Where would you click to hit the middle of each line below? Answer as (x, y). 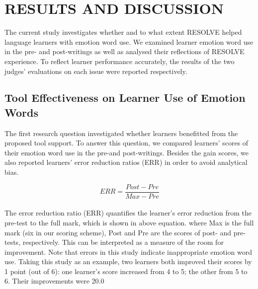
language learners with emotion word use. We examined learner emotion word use (129, 41)
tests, (13, 242)
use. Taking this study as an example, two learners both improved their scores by (128, 261)
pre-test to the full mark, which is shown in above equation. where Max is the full (129, 222)
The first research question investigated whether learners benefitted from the (121, 133)
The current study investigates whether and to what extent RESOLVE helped (123, 32)
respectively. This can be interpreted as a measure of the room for (123, 242)
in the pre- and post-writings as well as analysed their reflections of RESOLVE (125, 51)
